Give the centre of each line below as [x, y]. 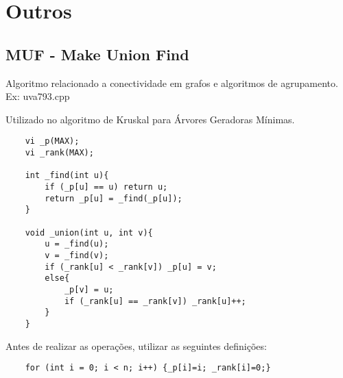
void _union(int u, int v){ [89, 232]
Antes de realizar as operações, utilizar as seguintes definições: [136, 345]
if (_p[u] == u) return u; [106, 187]
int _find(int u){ [67, 176]
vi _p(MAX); [52, 141]
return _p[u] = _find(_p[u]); [114, 198]
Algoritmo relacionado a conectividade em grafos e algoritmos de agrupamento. [172, 83]
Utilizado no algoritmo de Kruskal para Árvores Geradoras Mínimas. [150, 119]
